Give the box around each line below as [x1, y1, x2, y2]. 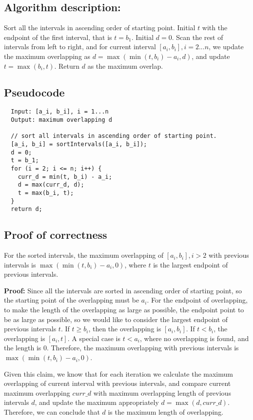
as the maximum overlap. [87, 60, 163, 71]
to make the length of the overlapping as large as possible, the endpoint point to [4, 305, 244, 315]
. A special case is [67, 333, 121, 343]
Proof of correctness [4, 227, 107, 242]
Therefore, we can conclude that [4, 407, 100, 417]
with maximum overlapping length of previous [93, 387, 231, 398]
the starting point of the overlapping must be [4, 295, 139, 305]
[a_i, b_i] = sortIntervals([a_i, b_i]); [11, 141, 147, 148]
